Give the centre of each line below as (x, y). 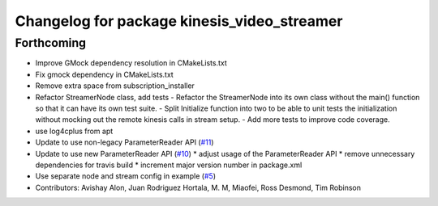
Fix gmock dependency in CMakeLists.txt (104, 74)
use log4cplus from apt (74, 131)
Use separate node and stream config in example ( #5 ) (126, 176)
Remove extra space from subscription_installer (115, 86)
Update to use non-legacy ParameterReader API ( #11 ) (125, 142)
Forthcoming (51, 43)
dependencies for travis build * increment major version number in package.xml (169, 165)
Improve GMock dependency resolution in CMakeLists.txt (131, 63)
